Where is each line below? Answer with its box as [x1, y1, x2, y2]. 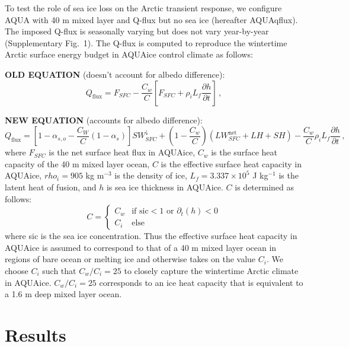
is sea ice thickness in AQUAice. [106, 180, 223, 193]
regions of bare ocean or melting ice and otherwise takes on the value [5, 253, 256, 265]
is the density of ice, [114, 169, 187, 182]
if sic [132, 207, 149, 216]
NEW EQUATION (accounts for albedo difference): [5, 113, 203, 126]
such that [42, 264, 76, 276]
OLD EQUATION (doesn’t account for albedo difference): [5, 68, 225, 80]
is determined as [235, 180, 294, 193]
